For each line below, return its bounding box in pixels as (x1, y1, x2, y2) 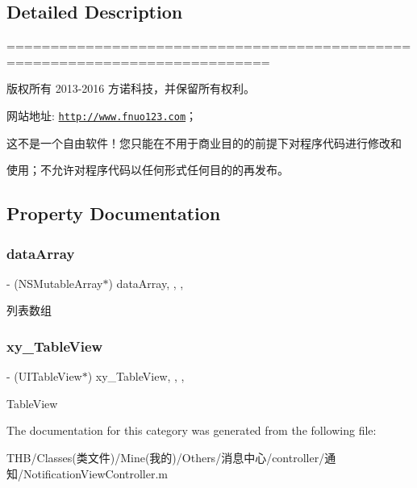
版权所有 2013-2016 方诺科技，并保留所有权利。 (6, 80, 255, 97)
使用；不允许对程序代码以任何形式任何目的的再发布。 (6, 161, 289, 178)
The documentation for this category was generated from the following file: (6, 422, 377, 439)
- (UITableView (6, 368, 82, 385)
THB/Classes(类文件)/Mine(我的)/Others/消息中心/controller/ (6, 449, 325, 466)
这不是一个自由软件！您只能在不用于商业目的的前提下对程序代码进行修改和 (6, 134, 402, 151)
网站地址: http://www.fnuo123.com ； (6, 106, 198, 123)
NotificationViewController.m (23, 465, 168, 482)
